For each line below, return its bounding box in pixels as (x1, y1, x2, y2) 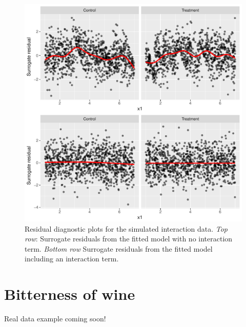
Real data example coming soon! (4, 313, 106, 324)
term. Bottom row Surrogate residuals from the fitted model (25, 243, 213, 254)
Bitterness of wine (4, 283, 135, 304)
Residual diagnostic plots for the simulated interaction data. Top (25, 223, 228, 234)
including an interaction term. (25, 253, 119, 264)
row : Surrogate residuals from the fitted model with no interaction (25, 233, 233, 244)
